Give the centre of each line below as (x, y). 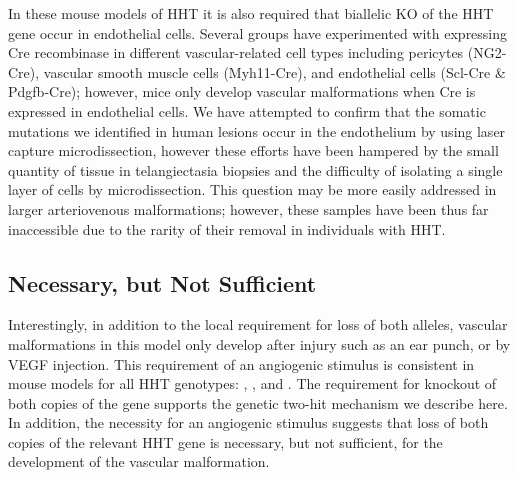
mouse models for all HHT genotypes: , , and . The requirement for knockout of (252, 383)
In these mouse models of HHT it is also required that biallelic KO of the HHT (251, 13)
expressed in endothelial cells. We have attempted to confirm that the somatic (247, 110)
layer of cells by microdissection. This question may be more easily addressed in (252, 189)
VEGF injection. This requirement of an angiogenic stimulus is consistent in (241, 363)
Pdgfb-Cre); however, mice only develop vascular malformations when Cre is (242, 91)
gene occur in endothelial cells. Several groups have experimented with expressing (258, 32)
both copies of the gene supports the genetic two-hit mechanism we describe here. (258, 402)
